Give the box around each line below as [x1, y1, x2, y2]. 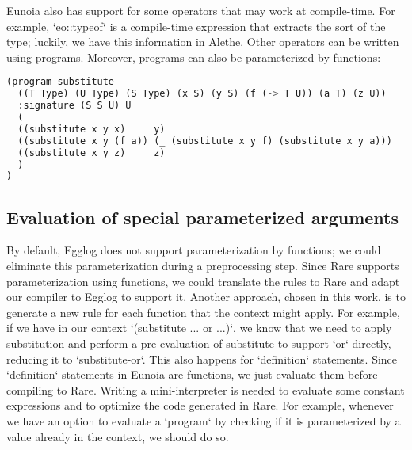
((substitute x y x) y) [17, 123, 166, 135]
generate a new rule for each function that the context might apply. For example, [6, 303, 400, 320]
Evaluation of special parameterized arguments [6, 204, 399, 229]
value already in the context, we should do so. [6, 428, 229, 444]
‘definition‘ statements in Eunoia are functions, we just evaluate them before [6, 366, 378, 383]
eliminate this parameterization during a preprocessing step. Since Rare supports [6, 257, 399, 274]
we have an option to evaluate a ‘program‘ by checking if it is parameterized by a [6, 412, 401, 429]
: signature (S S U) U [17, 100, 132, 112]
